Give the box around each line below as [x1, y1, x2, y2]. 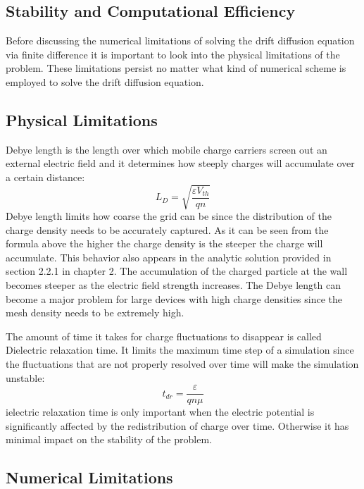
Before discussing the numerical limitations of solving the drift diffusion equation [6, 33, 355, 48]
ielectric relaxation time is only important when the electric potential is [6, 404, 315, 419]
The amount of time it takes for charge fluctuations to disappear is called [6, 328, 322, 343]
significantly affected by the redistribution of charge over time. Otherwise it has [6, 418, 349, 433]
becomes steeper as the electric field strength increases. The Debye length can [6, 278, 341, 292]
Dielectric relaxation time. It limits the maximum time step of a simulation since [6, 342, 354, 357]
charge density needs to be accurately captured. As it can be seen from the [6, 222, 329, 237]
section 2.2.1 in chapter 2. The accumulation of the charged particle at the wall [6, 264, 348, 278]
